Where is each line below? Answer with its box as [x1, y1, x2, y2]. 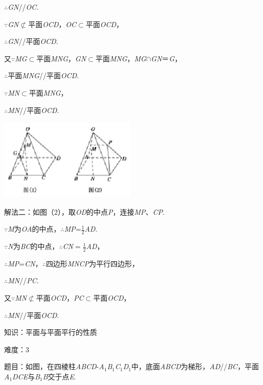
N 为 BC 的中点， [8, 241, 59, 252]
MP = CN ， [8, 258, 42, 268]
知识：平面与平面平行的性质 [4, 327, 97, 337]
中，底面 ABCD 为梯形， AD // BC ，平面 [131, 361, 259, 372]
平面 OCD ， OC [28, 18, 77, 29]
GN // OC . [8, 2, 39, 12]
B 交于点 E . [42, 371, 76, 382]
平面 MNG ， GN [36, 53, 86, 63]
